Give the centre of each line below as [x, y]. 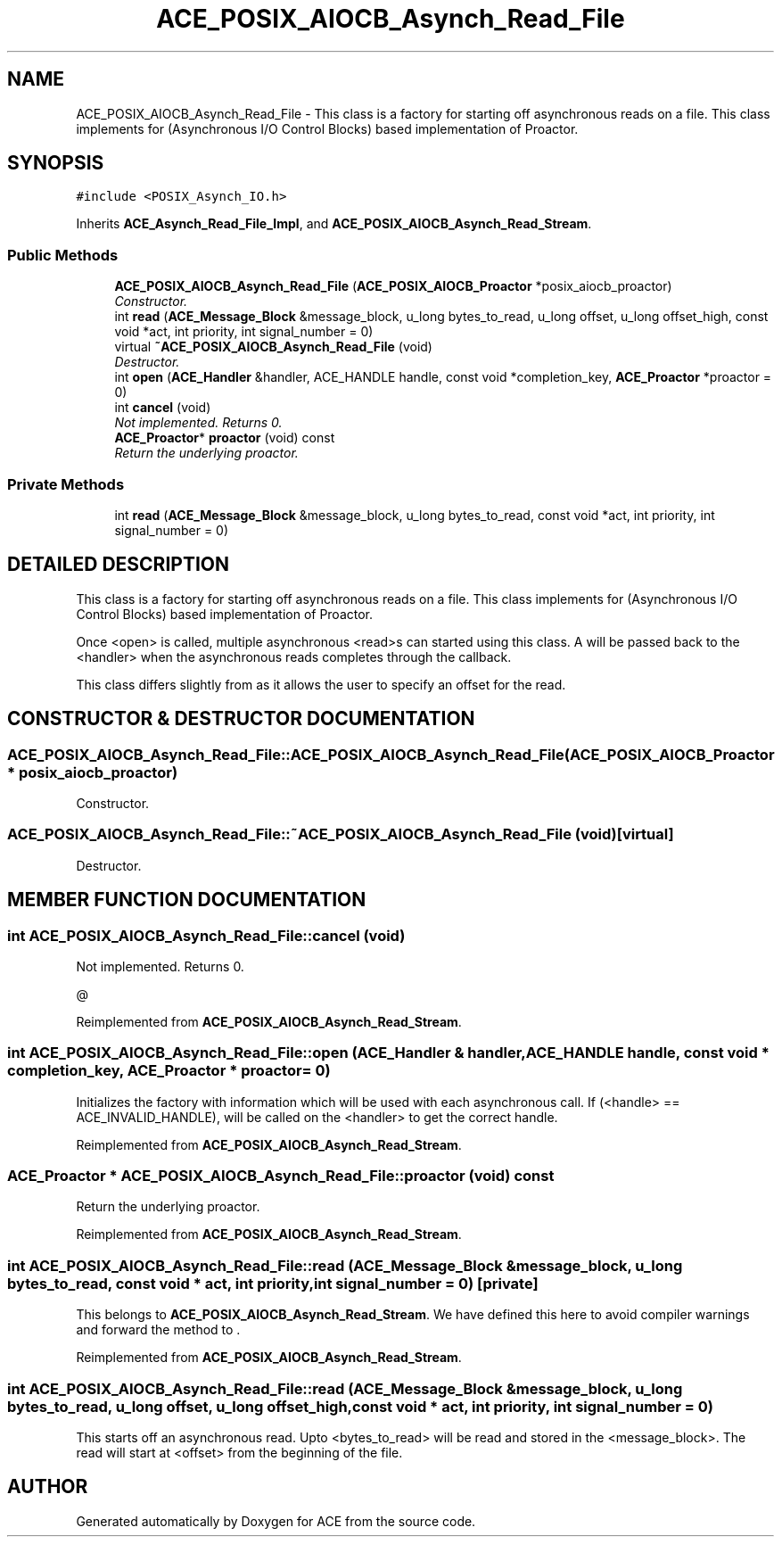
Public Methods [63, 255]
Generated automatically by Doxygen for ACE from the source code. [276, 1521]
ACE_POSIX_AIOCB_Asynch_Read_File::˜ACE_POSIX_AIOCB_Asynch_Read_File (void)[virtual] [341, 834]
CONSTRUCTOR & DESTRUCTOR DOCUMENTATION [241, 719]
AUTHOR [48, 1487]
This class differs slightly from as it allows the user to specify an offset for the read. [321, 684]
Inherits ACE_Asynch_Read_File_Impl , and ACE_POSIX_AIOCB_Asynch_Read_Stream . [334, 224]
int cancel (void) [163, 408]
